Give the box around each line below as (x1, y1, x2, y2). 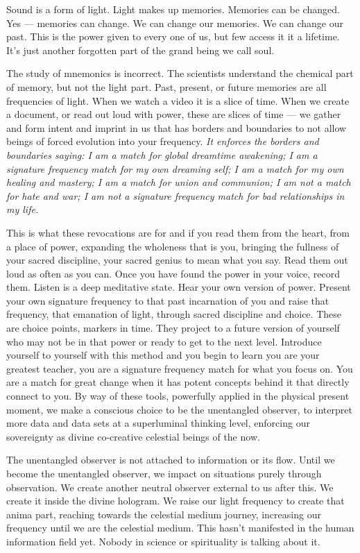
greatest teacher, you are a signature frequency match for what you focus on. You (6, 361, 353, 375)
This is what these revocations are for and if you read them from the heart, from (6, 225, 350, 239)
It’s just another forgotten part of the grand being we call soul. (6, 42, 275, 57)
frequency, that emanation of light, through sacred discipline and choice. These (6, 307, 341, 321)
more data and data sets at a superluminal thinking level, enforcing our (6, 416, 310, 430)
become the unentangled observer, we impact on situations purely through (6, 466, 322, 480)
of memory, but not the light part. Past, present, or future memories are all (6, 79, 327, 94)
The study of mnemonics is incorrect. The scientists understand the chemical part (6, 66, 354, 80)
